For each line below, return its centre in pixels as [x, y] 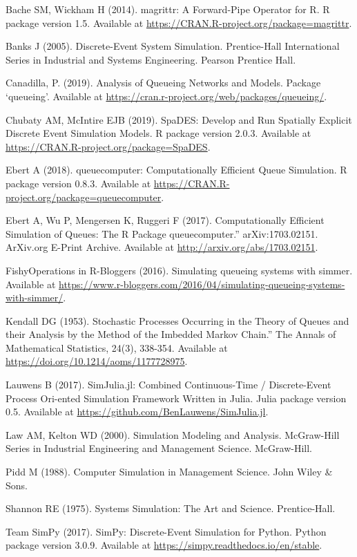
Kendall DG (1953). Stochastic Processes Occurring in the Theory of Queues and [177, 320]
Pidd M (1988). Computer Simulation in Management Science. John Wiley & [169, 472]
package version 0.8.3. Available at [78, 183]
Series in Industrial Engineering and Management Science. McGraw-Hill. [159, 448]
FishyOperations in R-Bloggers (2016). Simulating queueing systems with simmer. [179, 270]
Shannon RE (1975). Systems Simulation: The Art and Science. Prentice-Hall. [171, 508]
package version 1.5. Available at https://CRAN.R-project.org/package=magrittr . [179, 22]
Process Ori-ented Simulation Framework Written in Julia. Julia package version [176, 398]
